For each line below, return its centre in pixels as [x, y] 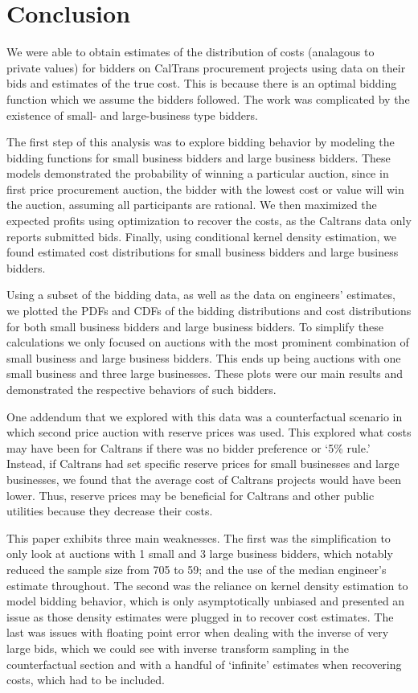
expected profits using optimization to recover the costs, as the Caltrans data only [209, 221]
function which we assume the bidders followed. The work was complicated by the [208, 98]
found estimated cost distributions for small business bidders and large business [203, 252]
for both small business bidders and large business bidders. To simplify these [195, 326]
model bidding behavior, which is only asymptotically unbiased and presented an [206, 601]
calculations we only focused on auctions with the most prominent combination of [208, 342]
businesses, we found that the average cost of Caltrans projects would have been [204, 479]
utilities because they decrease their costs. [110, 511]
